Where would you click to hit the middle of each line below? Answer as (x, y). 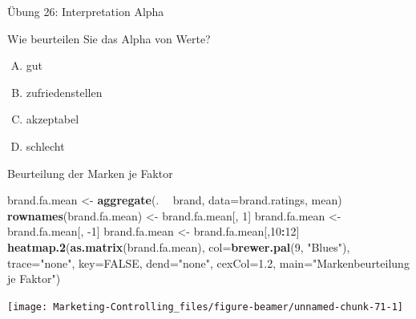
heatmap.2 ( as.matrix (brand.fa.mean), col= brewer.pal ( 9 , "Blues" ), (179, 246)
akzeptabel (53, 119)
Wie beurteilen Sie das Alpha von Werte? (109, 38)
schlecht (45, 145)
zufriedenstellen (64, 92)
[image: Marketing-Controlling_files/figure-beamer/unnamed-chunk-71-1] (205, 307)
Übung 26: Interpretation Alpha (86, 11)
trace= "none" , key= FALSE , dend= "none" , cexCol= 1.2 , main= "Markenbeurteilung (208, 262)
